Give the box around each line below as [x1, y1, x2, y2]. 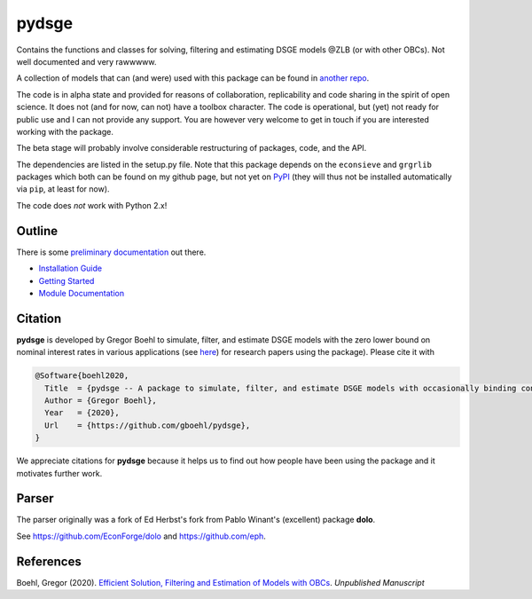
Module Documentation [38, 288, 124, 298]
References [16, 554, 82, 569]
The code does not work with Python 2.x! [16, 200, 168, 210]
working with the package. [16, 126, 114, 137]
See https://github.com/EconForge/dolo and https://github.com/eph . [16, 531, 266, 541]
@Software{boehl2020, [35, 371, 129, 381]
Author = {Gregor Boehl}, [44, 395, 157, 406]
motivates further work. [16, 468, 103, 478]
